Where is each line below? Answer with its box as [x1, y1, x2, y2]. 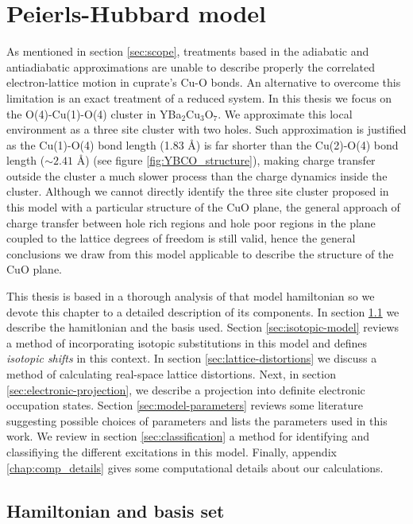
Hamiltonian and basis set [6, 498, 225, 522]
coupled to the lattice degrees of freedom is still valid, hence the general [6, 230, 356, 246]
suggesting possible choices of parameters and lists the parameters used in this [6, 412, 388, 429]
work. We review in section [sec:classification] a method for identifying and [6, 428, 370, 444]
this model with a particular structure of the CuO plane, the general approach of [6, 199, 400, 215]
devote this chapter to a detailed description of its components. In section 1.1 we [6, 303, 399, 320]
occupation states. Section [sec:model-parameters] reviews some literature [6, 397, 364, 413]
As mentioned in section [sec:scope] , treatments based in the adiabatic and [6, 43, 369, 60]
